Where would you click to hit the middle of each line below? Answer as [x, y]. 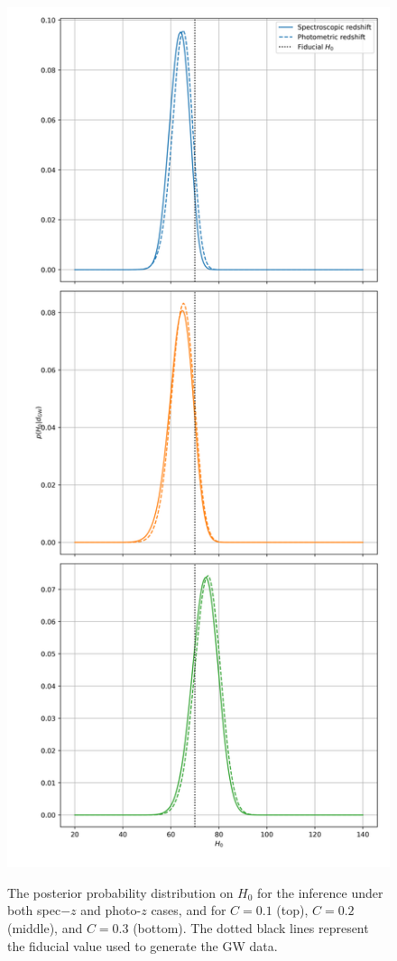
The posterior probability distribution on [120, 892]
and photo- [111, 910]
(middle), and [45, 928]
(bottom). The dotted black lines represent [251, 928]
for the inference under [320, 892]
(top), [292, 910]
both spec [34, 910]
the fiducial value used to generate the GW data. [143, 945]
